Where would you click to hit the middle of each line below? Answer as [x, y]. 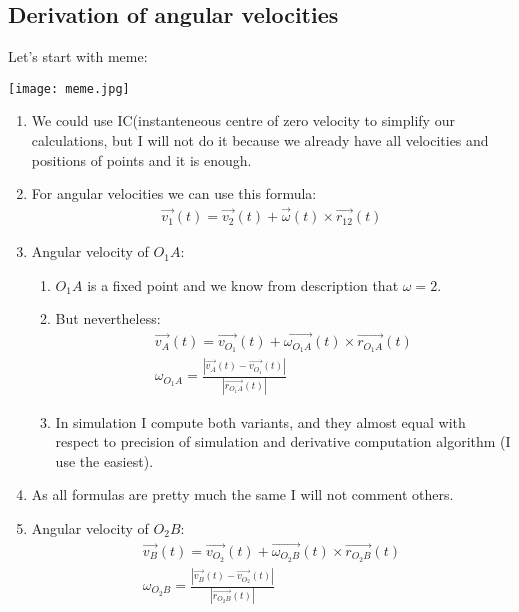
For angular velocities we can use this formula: [174, 193]
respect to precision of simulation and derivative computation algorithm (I [283, 441]
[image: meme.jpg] [69, 88]
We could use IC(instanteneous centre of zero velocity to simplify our [243, 120]
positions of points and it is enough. [141, 159]
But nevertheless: [108, 318]
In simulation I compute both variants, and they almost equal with [260, 421]
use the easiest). [104, 460]
